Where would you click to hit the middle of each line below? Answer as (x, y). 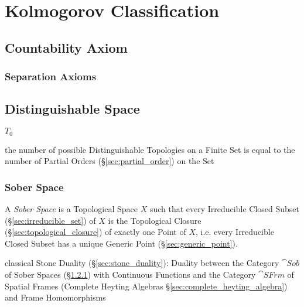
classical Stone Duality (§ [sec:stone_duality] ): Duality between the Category (142, 263)
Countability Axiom (66, 47)
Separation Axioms (51, 76)
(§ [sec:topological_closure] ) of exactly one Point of (95, 232)
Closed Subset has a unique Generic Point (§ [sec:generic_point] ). (121, 243)
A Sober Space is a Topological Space (71, 209)
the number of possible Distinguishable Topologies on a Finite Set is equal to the (150, 149)
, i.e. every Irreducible (235, 232)
